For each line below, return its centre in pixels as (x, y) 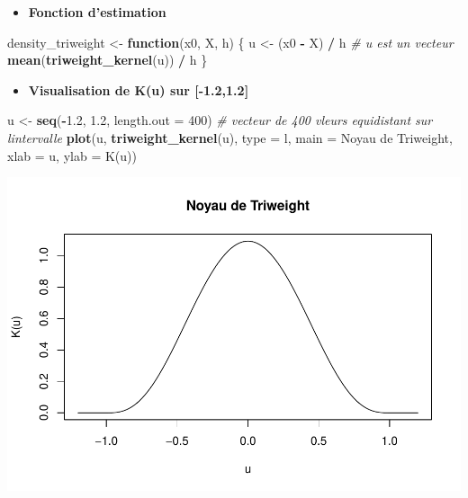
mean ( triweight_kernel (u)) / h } (108, 60)
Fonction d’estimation (97, 12)
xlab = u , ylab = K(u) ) (72, 155)
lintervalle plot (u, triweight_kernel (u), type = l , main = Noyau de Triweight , (230, 137)
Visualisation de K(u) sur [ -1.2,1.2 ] (139, 89)
